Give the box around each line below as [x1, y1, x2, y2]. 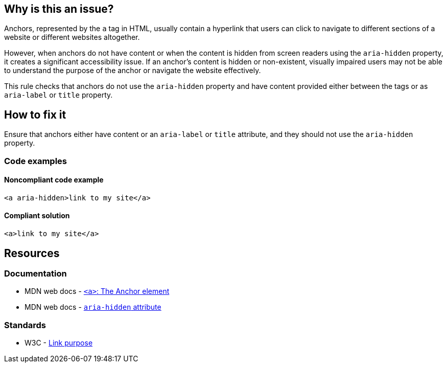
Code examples [4, 155, 67, 166]
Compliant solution [4, 211, 70, 220]
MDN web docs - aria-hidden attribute [25, 303, 161, 312]
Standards [4, 319, 46, 330]
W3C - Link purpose [25, 338, 93, 348]
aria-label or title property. [4, 90, 113, 100]
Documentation [4, 268, 67, 279]
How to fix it [4, 108, 66, 121]
